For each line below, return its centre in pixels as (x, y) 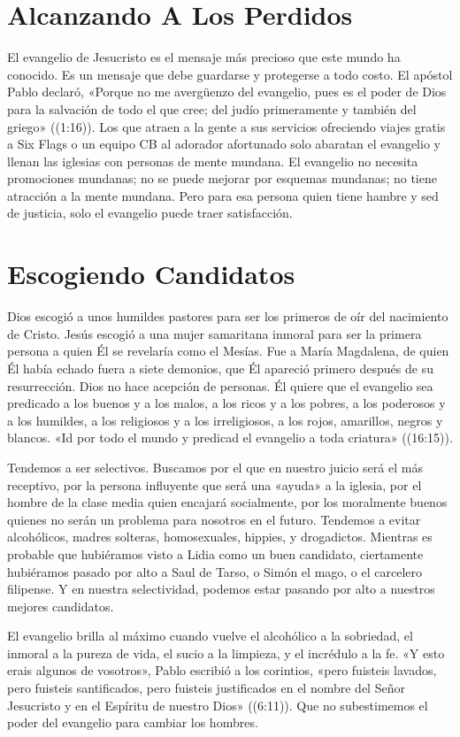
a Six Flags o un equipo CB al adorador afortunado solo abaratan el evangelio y (224, 144)
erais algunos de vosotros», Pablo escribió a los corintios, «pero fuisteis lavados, (222, 670)
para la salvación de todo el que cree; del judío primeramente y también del (212, 108)
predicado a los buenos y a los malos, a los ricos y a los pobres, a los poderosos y (226, 403)
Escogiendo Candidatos (151, 274)
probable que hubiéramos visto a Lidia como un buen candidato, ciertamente (215, 553)
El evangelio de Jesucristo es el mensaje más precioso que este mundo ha (204, 57)
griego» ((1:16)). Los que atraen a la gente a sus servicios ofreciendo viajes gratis (226, 126)
